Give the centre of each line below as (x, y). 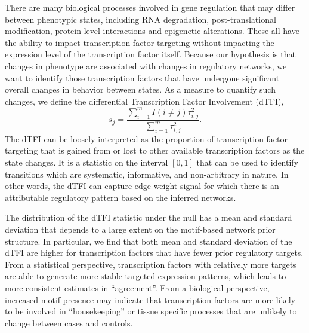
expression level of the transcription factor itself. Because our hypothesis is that (150, 54)
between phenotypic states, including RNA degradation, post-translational (140, 19)
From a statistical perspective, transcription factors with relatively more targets (151, 264)
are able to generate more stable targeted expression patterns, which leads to (146, 276)
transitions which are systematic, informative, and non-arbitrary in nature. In (147, 174)
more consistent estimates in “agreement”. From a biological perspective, (137, 287)
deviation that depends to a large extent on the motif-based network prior (140, 229)
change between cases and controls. (69, 323)
